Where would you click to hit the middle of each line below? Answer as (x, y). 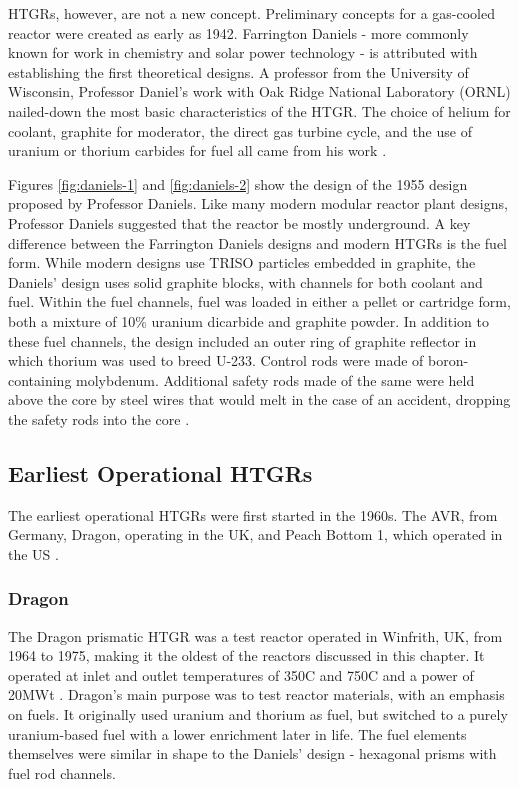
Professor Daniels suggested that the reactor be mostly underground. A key (239, 222)
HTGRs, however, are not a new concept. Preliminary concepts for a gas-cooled (251, 13)
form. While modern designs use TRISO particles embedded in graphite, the (242, 262)
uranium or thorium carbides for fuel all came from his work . (197, 150)
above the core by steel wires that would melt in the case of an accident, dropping (259, 399)
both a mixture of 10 (72, 320)
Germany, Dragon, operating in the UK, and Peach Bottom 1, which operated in (255, 534)
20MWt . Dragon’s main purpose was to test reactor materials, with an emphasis (256, 694)
